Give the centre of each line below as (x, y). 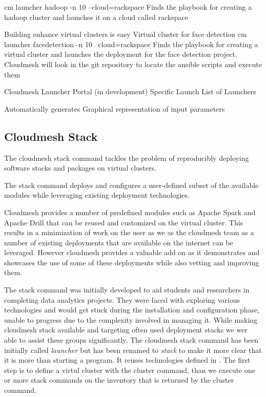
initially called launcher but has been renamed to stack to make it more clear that (133, 350)
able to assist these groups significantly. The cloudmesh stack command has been (131, 340)
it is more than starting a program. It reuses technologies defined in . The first (127, 360)
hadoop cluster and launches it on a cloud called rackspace (96, 17)
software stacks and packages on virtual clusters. (80, 168)
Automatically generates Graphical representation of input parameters (115, 108)
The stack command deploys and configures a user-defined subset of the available (131, 185)
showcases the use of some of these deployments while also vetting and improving (132, 262)
